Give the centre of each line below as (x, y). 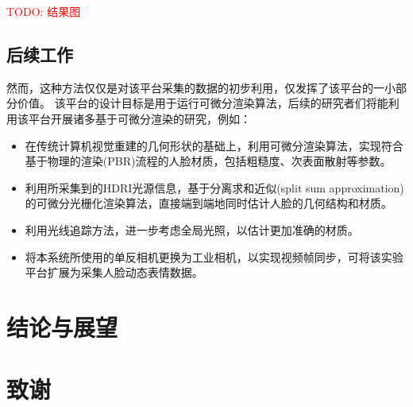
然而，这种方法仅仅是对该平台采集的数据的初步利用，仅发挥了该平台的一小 (201, 87)
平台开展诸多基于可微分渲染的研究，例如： (139, 118)
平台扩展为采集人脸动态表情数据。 (114, 272)
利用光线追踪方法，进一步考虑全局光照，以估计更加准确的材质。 (192, 229)
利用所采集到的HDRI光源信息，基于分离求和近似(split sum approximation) (214, 187)
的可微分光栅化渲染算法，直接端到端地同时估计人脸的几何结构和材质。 (208, 203)
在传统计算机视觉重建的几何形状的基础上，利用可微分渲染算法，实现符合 (214, 145)
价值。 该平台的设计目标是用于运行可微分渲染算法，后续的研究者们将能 (203, 103)
